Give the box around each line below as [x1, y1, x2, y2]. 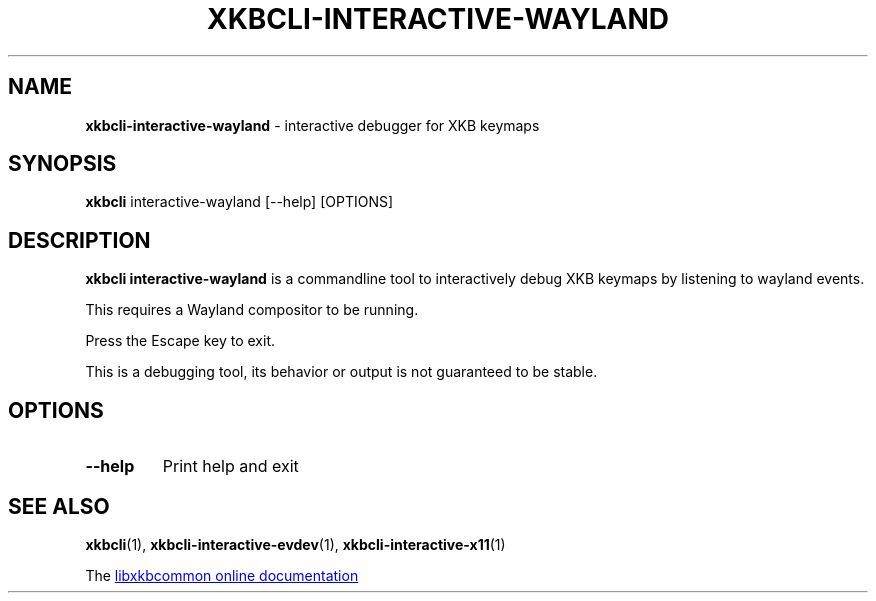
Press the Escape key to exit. [85, 332, 276, 350]
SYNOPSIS [8, 151, 117, 177]
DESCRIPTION [8, 227, 151, 253]
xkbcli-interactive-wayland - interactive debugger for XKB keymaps [85, 116, 540, 134]
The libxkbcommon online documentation [85, 566, 359, 584]
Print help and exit [162, 456, 299, 477]
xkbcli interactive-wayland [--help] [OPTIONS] [85, 193, 394, 211]
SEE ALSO [8, 493, 110, 519]
